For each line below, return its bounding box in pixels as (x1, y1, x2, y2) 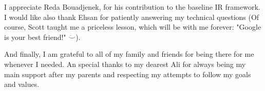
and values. (4, 79, 40, 89)
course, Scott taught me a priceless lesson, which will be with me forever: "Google (4, 21, 261, 32)
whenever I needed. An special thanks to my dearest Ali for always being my (4, 58, 246, 69)
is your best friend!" (4, 31, 66, 42)
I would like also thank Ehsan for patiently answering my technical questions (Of (4, 11, 259, 22)
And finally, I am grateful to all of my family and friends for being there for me (4, 49, 254, 59)
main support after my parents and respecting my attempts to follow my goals (4, 69, 251, 79)
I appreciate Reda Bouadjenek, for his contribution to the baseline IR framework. (4, 2, 260, 12)
